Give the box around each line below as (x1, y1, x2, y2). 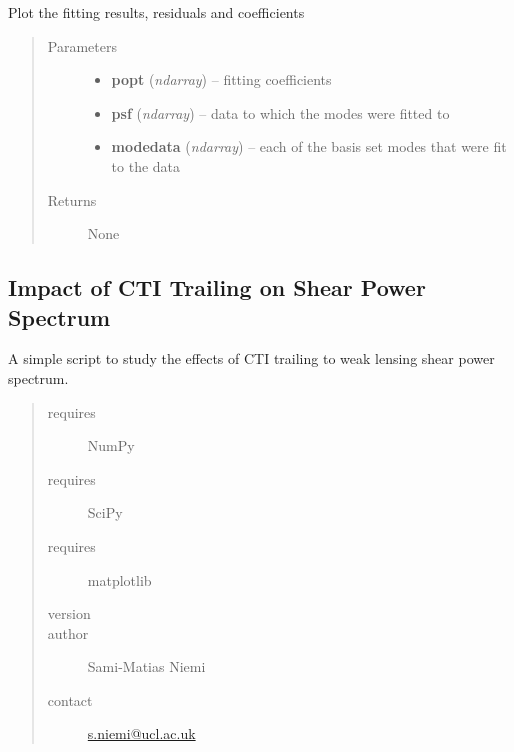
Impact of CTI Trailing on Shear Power (8, 272, 426, 303)
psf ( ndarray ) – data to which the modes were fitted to (111, 102, 450, 123)
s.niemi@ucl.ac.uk (87, 723, 196, 744)
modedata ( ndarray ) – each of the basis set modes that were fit (111, 136, 507, 157)
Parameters (47, 35, 117, 56)
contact (47, 689, 93, 710)
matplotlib (87, 569, 152, 590)
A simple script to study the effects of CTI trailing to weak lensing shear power (8, 348, 495, 369)
